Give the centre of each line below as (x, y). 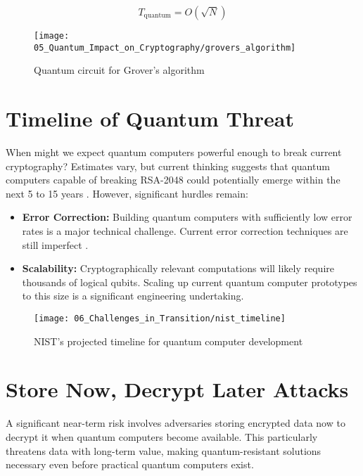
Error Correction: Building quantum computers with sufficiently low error (187, 217)
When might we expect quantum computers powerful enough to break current (174, 152)
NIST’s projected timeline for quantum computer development (168, 341)
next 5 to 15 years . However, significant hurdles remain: (127, 193)
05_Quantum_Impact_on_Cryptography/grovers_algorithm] (165, 47)
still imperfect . (55, 244)
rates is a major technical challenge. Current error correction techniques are (185, 231)
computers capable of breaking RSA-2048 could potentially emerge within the (173, 180)
